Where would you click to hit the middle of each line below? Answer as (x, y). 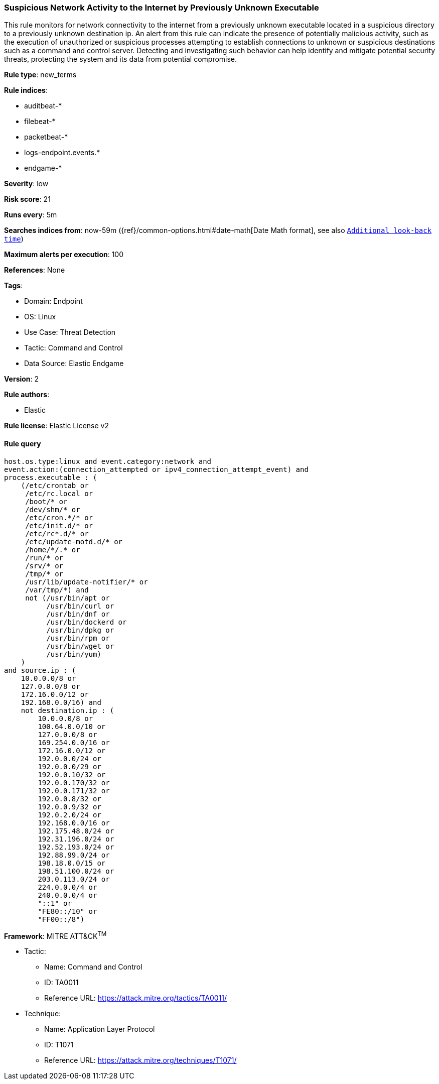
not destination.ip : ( (67, 710)
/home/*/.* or (53, 550)
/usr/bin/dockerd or (87, 622)
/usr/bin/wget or (80, 646)
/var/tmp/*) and (57, 590)
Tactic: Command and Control (74, 348)
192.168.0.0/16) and (61, 702)
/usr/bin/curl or (80, 606)
